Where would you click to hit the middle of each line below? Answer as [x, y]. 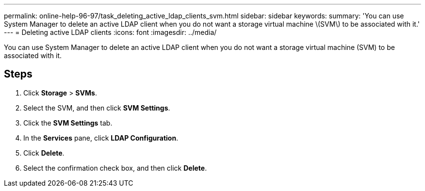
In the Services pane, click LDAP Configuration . [101, 138]
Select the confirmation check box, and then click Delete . [115, 168]
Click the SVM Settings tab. [68, 123]
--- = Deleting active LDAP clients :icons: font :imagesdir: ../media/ [110, 32]
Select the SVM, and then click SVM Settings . [97, 108]
